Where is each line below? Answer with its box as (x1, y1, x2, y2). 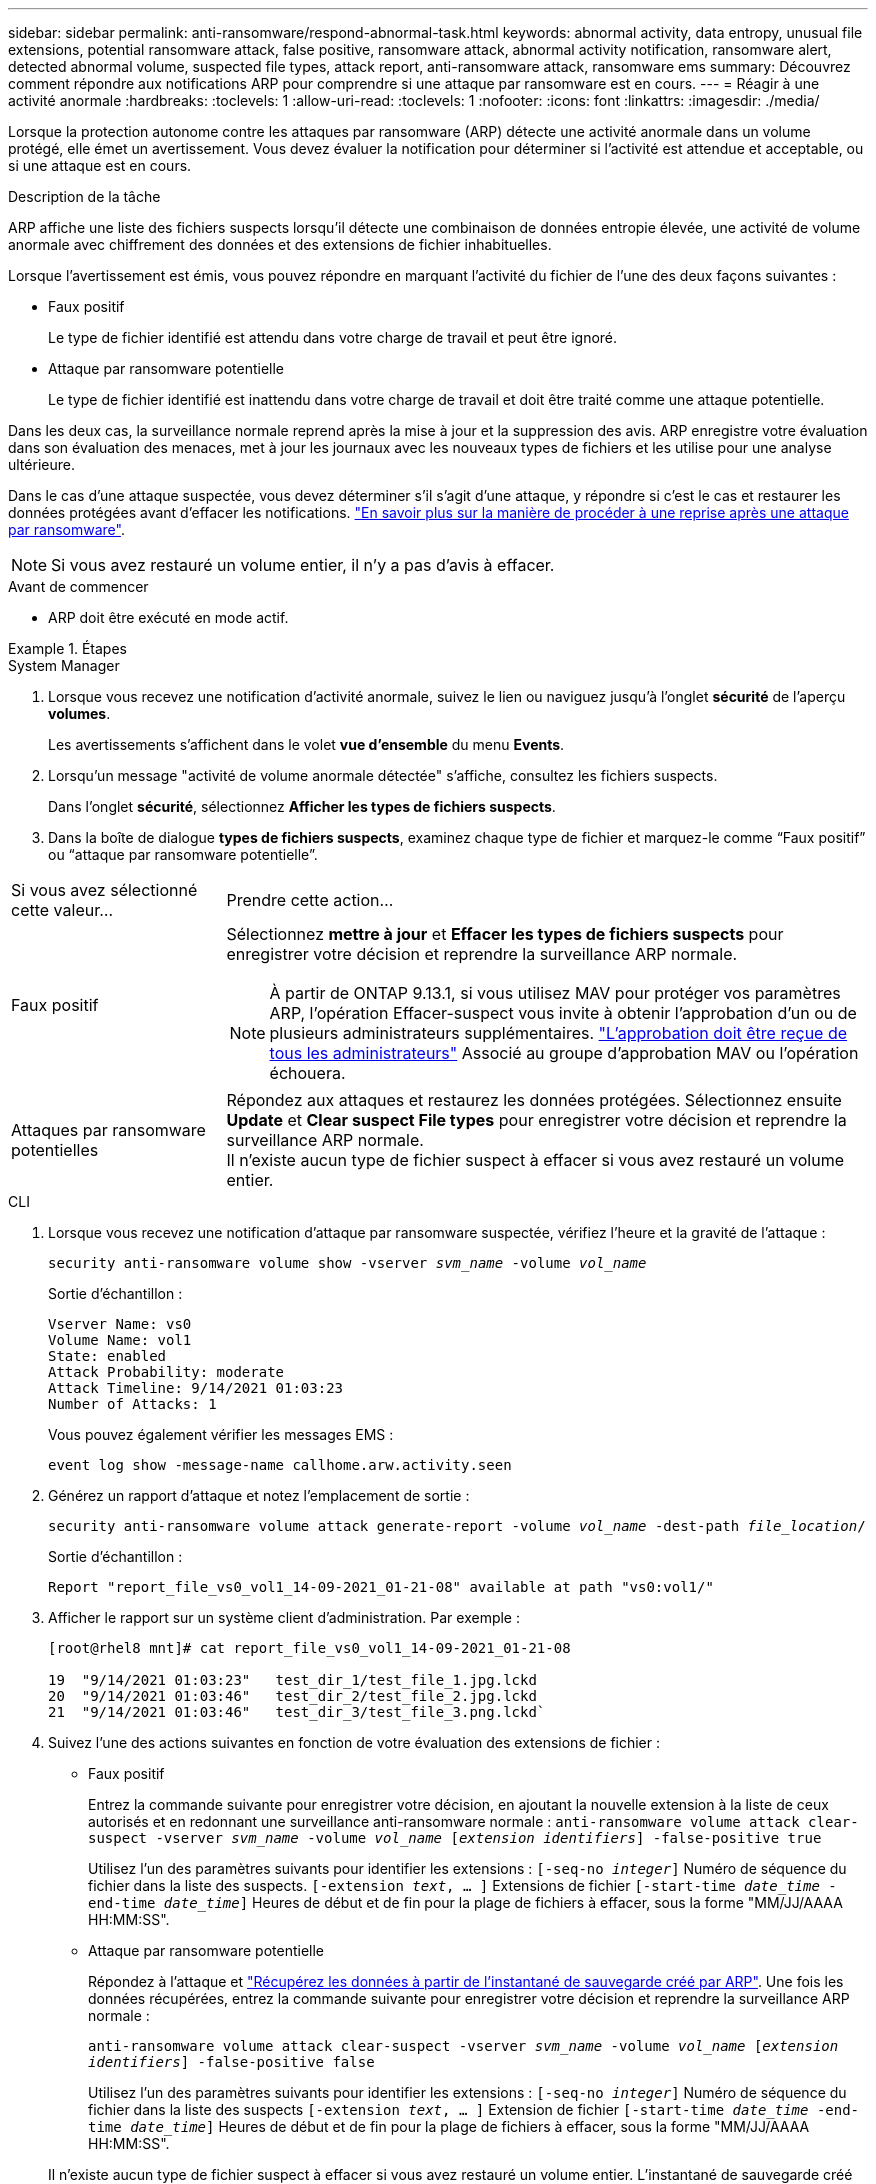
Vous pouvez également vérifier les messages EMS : (48, 1426, 394, 1443)
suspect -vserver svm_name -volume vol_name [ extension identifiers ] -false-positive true (88, 1830, 822, 1846)
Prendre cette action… (226, 890, 394, 910)
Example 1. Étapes (8, 640, 127, 657)
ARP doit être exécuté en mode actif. (48, 609, 289, 626)
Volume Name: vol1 (48, 1332, 192, 1348)
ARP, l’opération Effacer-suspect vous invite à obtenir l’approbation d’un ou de (269, 1003, 857, 1023)
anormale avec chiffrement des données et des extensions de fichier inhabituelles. (8, 236, 552, 253)
